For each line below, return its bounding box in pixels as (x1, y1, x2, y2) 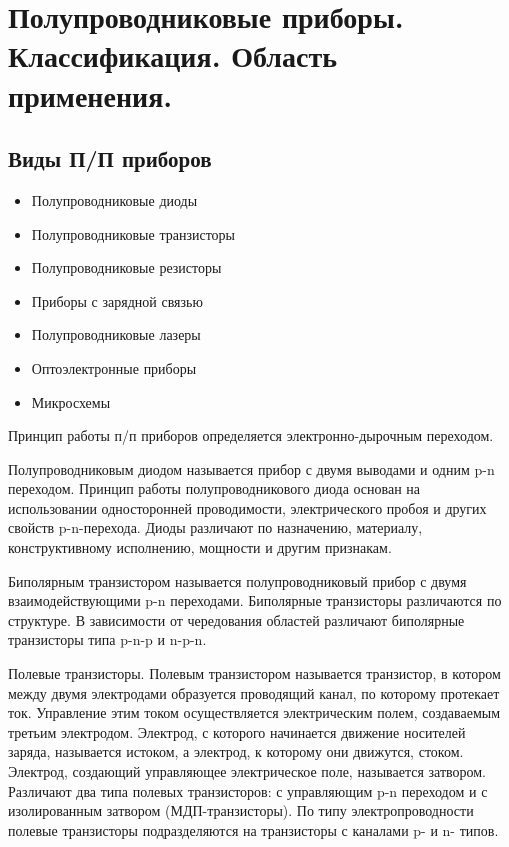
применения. (8, 74, 173, 115)
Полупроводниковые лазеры (31, 324, 201, 345)
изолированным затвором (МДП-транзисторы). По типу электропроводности (8, 800, 474, 821)
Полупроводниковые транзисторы (31, 223, 235, 244)
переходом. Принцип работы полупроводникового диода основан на (8, 478, 421, 499)
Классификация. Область (8, 35, 338, 76)
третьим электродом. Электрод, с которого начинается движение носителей (8, 721, 466, 742)
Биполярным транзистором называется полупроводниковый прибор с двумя (8, 570, 467, 591)
